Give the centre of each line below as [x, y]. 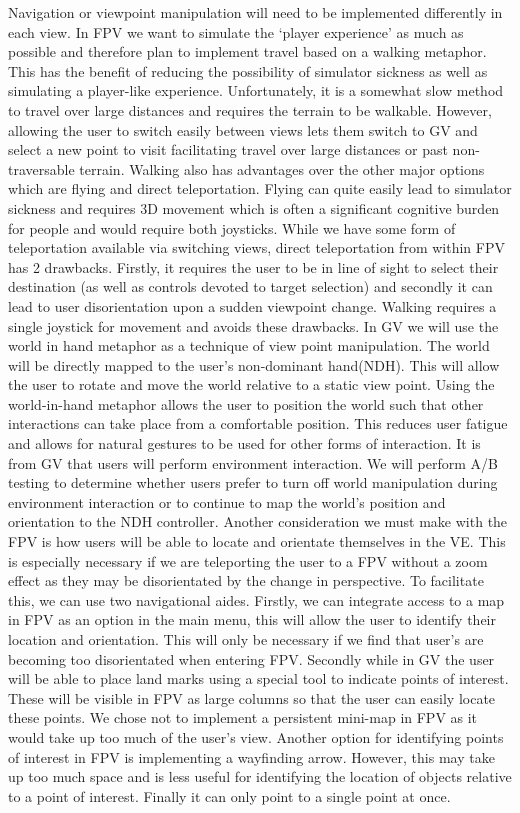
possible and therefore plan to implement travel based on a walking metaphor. [247, 51]
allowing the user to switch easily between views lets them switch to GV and [243, 129]
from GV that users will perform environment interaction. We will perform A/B [253, 462]
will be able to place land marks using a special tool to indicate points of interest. [258, 678]
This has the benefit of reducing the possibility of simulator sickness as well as [248, 70]
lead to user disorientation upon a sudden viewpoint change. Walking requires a [252, 305]
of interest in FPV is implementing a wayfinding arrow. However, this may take [251, 756]
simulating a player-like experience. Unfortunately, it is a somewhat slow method [256, 90]
